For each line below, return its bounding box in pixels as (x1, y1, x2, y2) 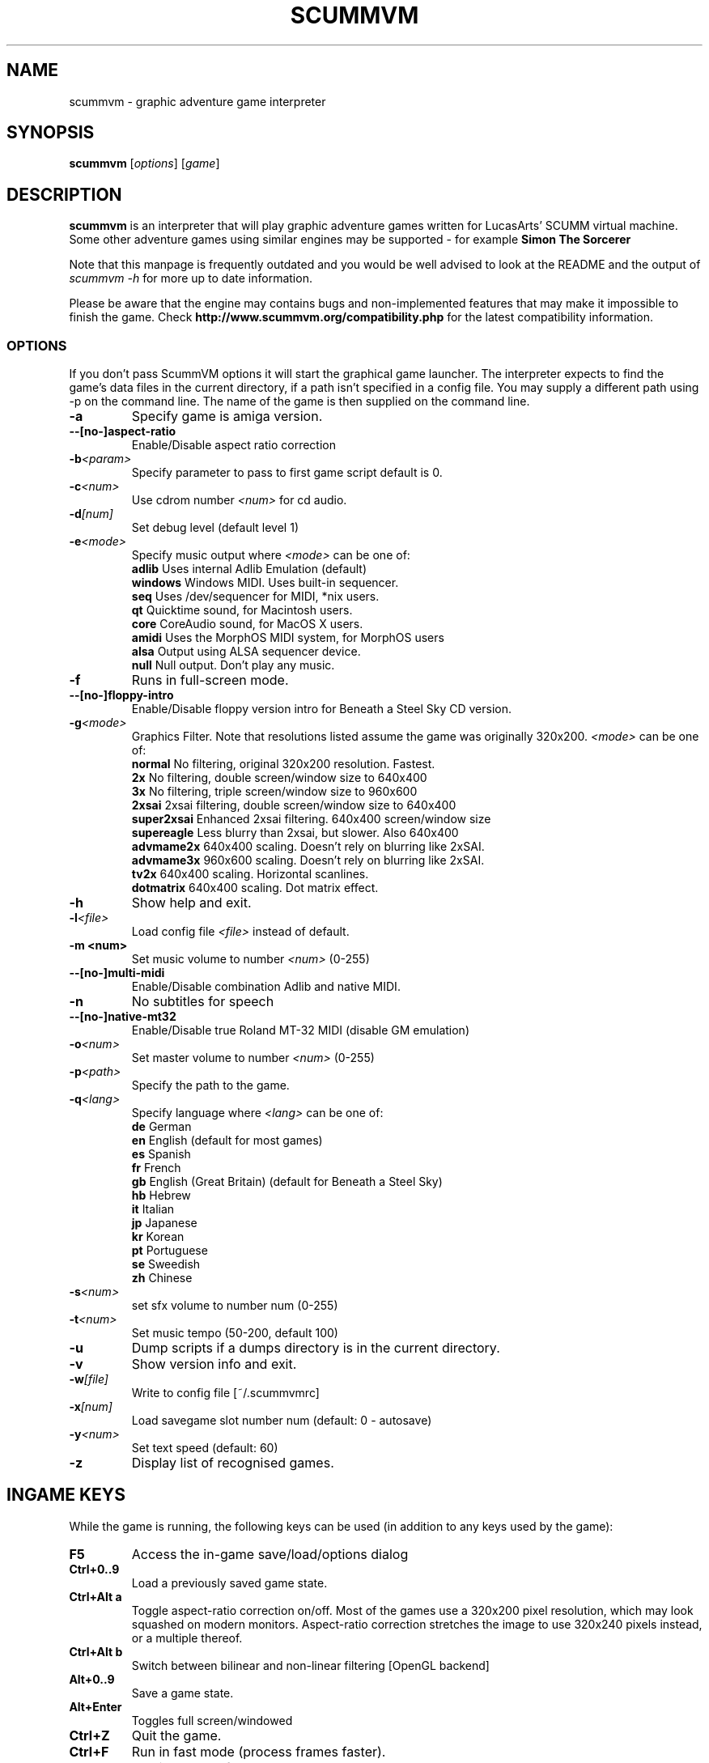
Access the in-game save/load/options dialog (131, 1545, 409, 1562)
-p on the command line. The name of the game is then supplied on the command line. (69, 394, 530, 409)
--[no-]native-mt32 (69, 1009, 176, 1024)
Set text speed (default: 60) (131, 1441, 278, 1455)
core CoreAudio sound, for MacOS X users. (131, 617, 363, 631)
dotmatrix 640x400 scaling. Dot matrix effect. (131, 881, 379, 895)
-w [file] (69, 1372, 108, 1387)
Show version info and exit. (131, 1356, 297, 1373)
